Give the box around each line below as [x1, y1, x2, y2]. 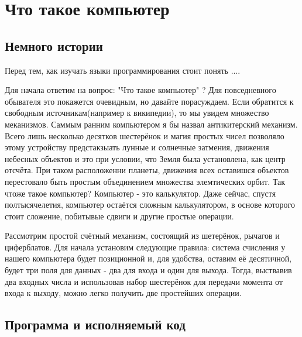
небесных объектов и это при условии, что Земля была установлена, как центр [5, 152, 286, 164]
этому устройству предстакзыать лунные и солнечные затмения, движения [5, 141, 269, 153]
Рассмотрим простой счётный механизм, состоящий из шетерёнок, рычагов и [5, 229, 280, 242]
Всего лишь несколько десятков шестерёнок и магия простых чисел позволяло [5, 129, 284, 142]
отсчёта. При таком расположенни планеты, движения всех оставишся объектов [5, 164, 289, 176]
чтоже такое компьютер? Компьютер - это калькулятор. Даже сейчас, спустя [5, 187, 276, 199]
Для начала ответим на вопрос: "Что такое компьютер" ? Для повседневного [5, 84, 276, 96]
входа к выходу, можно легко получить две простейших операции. [5, 287, 242, 299]
